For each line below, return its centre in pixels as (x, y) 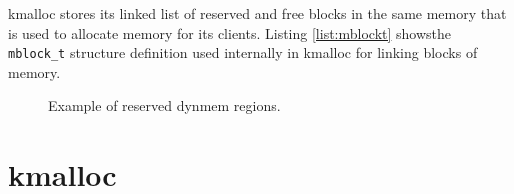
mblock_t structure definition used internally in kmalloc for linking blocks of (243, 52)
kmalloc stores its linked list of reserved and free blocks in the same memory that (257, 13)
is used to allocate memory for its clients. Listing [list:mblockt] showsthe (230, 32)
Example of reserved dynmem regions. (164, 105)
